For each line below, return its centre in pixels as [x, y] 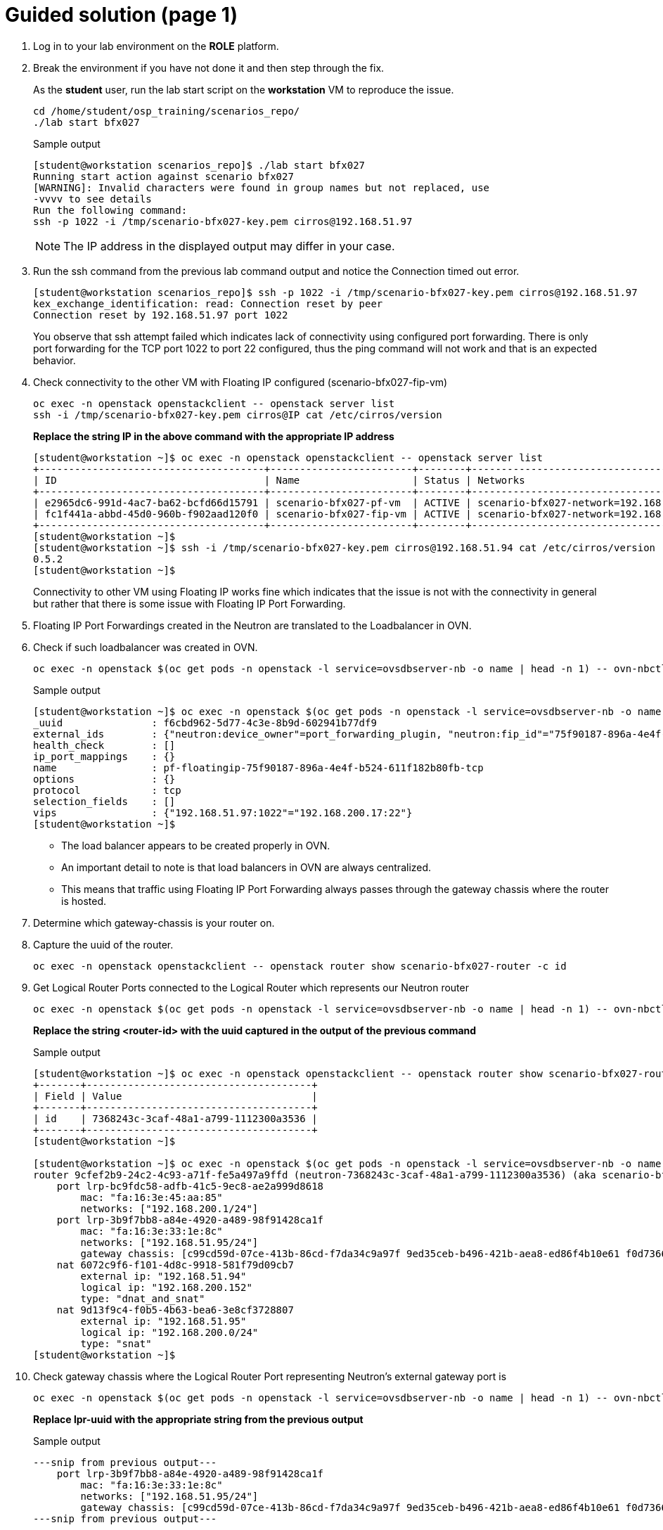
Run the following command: [110, 210]
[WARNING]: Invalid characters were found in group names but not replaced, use [262, 187]
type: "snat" [116, 1343]
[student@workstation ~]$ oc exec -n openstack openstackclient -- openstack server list [288, 457]
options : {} [104, 779]
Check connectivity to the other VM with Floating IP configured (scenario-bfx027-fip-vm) [240, 382]
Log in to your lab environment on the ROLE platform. [156, 46]
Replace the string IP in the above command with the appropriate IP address [214, 436]
